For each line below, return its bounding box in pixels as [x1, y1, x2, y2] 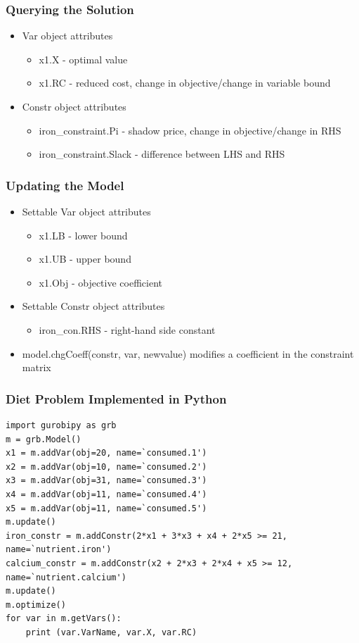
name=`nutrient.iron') [6, 544, 112, 555]
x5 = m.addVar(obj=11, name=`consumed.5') [6, 503, 207, 513]
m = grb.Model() [6, 434, 81, 444]
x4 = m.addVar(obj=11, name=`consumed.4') [6, 489, 207, 499]
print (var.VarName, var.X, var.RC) [25, 627, 197, 637]
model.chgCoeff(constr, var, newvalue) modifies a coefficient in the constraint [22, 346, 354, 361]
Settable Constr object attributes [22, 299, 165, 313]
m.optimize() [6, 599, 66, 610]
